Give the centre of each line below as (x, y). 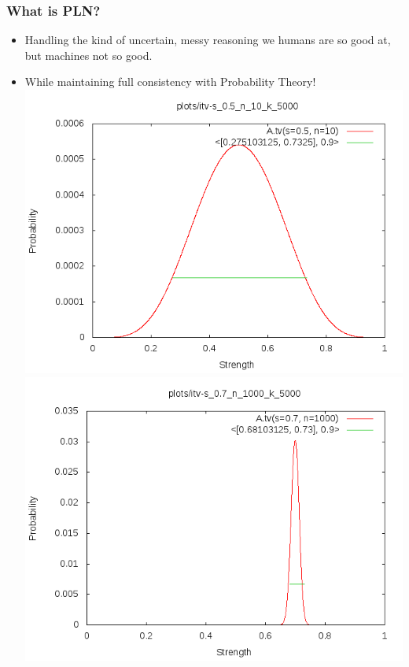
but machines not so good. (88, 55)
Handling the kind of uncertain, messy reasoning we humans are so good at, (208, 40)
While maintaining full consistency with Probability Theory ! (170, 82)
